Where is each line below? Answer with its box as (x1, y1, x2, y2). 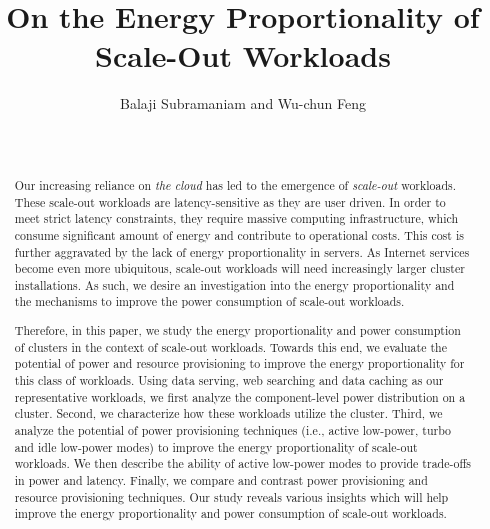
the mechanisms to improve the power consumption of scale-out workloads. (14, 293, 405, 310)
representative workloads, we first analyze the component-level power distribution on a (14, 388, 466, 405)
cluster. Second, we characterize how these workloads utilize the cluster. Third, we (14, 405, 443, 422)
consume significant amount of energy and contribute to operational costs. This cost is (14, 226, 464, 243)
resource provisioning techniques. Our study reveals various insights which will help (14, 488, 449, 505)
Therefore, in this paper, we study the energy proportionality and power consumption (14, 322, 461, 339)
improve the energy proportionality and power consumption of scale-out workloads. (14, 505, 447, 522)
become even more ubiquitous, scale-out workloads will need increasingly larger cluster (14, 260, 465, 277)
